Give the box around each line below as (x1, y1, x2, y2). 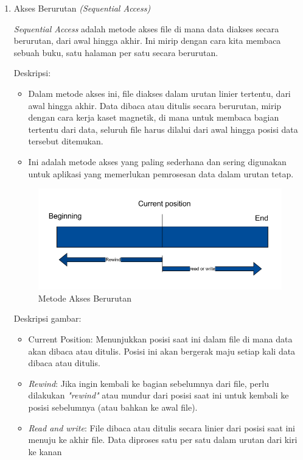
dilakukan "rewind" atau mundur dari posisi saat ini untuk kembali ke (28, 389, 289, 402)
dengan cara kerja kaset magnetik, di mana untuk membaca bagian (28, 111, 279, 124)
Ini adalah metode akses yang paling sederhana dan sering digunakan (28, 155, 287, 168)
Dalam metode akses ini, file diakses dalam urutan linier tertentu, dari (28, 87, 291, 99)
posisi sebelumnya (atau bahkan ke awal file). (28, 401, 198, 413)
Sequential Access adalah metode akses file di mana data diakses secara (13, 22, 279, 35)
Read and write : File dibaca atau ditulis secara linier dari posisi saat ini (28, 421, 295, 434)
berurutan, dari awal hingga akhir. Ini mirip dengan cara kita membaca (13, 34, 281, 47)
